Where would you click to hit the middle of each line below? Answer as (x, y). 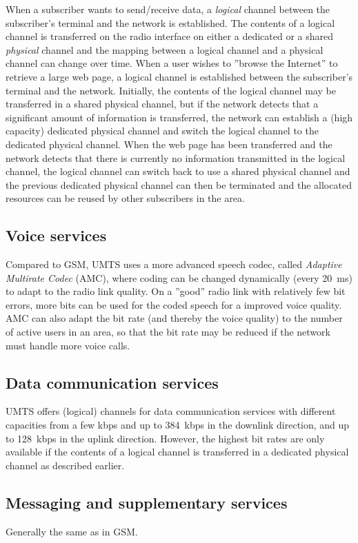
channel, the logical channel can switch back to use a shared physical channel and (178, 171)
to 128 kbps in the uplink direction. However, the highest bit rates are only (165, 438)
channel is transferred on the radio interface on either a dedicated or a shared (169, 36)
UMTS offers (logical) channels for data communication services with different (171, 411)
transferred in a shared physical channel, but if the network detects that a (162, 104)
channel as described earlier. (65, 465)
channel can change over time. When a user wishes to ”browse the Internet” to (172, 63)
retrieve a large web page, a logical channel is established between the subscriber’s (179, 76)
